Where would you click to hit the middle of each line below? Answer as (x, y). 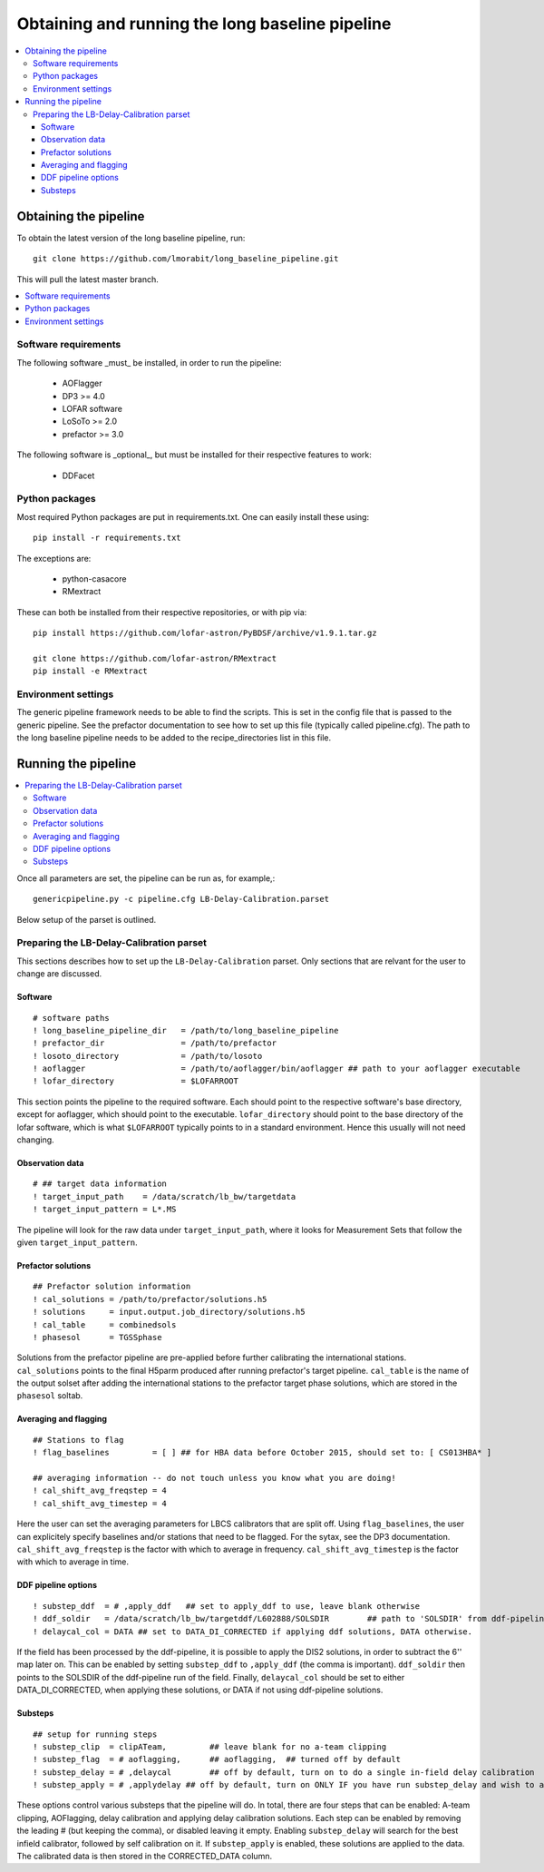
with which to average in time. (73, 1562)
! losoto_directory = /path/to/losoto (148, 1056)
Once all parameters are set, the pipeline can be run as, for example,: (146, 878)
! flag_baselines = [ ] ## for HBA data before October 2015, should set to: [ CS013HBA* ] (262, 1453)
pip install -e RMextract (91, 671)
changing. (35, 1140)
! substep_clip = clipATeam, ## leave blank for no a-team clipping (210, 1746)
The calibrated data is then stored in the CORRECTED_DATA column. (144, 1857)
